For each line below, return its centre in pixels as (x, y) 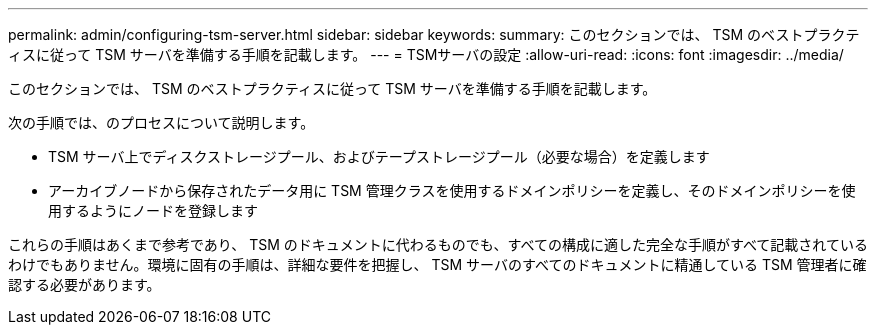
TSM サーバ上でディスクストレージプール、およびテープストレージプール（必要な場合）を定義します (379, 156)
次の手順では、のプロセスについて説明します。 (161, 122)
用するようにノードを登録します (153, 210)
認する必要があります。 (84, 284)
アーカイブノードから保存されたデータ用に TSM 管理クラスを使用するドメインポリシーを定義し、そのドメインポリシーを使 (452, 190)
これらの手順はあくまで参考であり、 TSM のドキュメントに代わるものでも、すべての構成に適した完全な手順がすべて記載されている (438, 244)
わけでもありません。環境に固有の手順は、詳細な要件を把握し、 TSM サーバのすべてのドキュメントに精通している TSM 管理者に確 (437, 264)
